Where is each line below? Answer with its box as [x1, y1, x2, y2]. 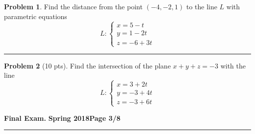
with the [220, 60, 246, 70]
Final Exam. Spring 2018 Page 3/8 [4, 112, 121, 123]
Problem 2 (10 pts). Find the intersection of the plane [4, 60, 171, 70]
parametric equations [4, 11, 67, 21]
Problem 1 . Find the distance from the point [4, 1, 143, 11]
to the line [186, 1, 217, 11]
